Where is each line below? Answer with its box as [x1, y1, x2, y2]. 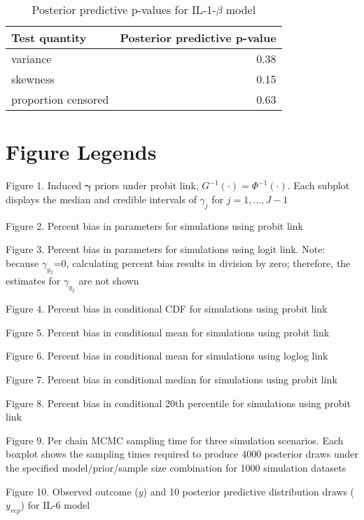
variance [11, 50, 52, 67]
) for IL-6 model [20, 498, 90, 512]
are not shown [78, 273, 139, 288]
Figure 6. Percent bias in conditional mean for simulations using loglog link [6, 348, 328, 363]
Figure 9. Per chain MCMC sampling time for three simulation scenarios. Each [6, 432, 344, 447]
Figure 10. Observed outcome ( [6, 484, 139, 498]
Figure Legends [6, 137, 157, 166]
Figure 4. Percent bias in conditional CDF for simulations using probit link [6, 301, 328, 316]
